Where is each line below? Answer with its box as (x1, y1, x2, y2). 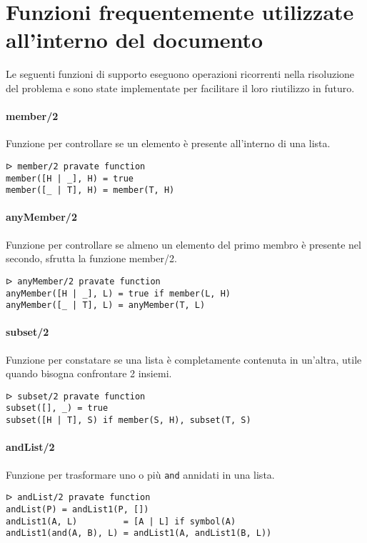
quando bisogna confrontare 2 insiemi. (6, 366, 172, 381)
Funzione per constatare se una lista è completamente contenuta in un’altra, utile (6, 352, 362, 367)
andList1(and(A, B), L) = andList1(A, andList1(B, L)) (6, 528, 272, 539)
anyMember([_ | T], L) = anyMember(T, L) (6, 300, 206, 311)
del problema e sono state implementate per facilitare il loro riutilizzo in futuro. (6, 80, 355, 95)
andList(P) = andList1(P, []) (6, 504, 149, 514)
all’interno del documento (6, 25, 263, 54)
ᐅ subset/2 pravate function (6, 391, 146, 402)
